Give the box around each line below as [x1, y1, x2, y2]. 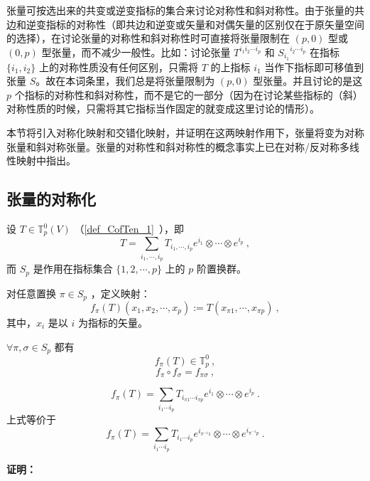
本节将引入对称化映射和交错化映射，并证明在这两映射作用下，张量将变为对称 [6, 125, 364, 140]
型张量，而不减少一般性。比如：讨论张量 [41, 44, 231, 59]
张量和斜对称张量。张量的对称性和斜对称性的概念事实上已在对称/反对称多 [6, 139, 349, 154]
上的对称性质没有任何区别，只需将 [38, 59, 198, 74]
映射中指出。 [16, 153, 76, 168]
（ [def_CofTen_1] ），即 [74, 221, 184, 236]
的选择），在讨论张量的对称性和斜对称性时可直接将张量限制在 [6, 31, 290, 46]
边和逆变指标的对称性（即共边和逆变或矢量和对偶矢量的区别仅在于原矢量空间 [6, 16, 364, 31]
